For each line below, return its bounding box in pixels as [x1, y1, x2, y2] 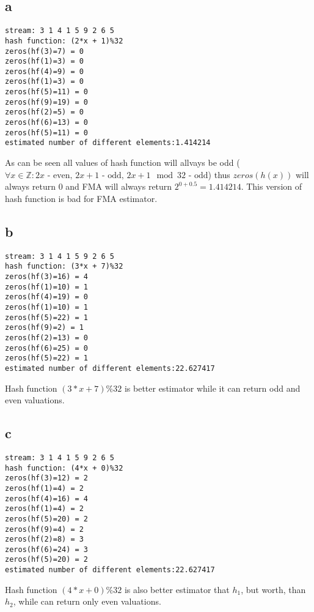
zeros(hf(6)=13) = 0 [5, 118, 89, 127]
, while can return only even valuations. [13, 595, 161, 608]
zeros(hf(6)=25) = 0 [5, 343, 89, 353]
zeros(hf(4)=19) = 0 [5, 293, 89, 302]
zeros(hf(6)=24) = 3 [5, 545, 89, 554]
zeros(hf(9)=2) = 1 [5, 323, 84, 332]
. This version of [241, 180, 302, 193]
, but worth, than [241, 583, 306, 595]
